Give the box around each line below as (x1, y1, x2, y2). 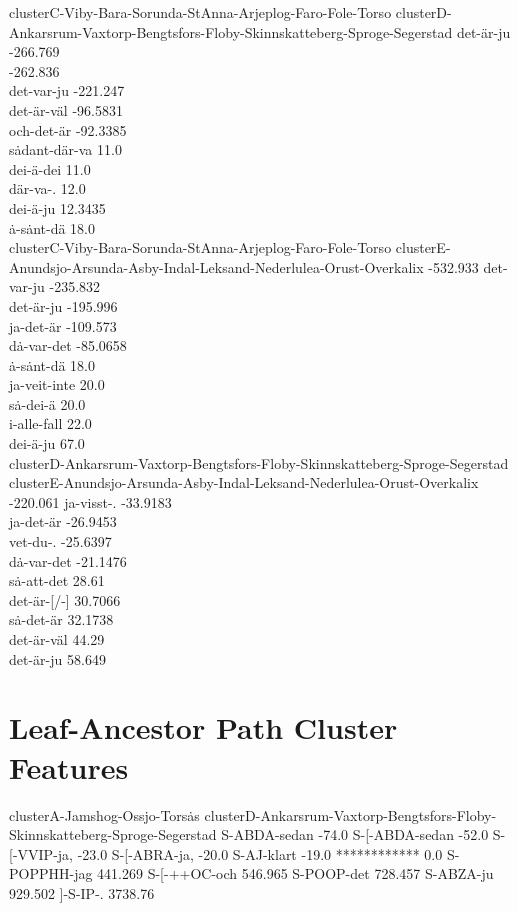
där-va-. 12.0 (9, 178, 86, 199)
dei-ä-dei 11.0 (9, 158, 91, 179)
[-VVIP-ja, (9, 843, 73, 864)
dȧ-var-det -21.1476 (9, 550, 127, 571)
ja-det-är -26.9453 (9, 511, 117, 532)
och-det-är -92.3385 (9, 119, 127, 140)
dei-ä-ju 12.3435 (9, 197, 106, 218)
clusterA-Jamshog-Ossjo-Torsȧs (9, 804, 200, 825)
